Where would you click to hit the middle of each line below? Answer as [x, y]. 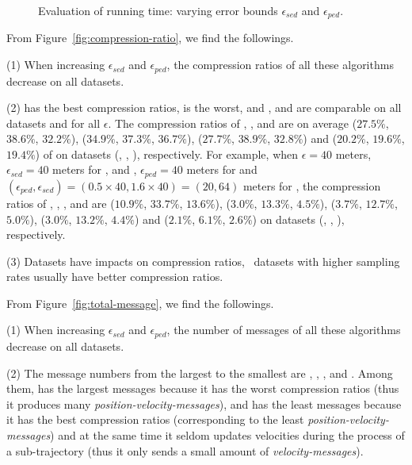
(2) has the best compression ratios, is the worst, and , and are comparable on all [204, 108]
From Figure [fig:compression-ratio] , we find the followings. [150, 38]
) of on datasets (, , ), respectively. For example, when [167, 154]
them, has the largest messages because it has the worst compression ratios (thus [203, 388]
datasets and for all [53, 123]
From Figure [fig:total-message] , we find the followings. [140, 303]
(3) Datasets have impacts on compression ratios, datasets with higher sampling [203, 261]
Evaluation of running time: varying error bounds [158, 10]
